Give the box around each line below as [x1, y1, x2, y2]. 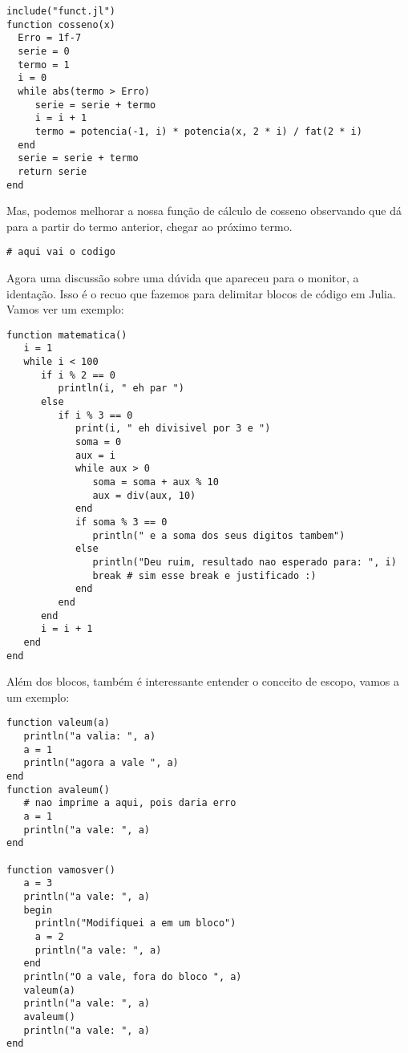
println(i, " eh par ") [58, 383, 184, 395]
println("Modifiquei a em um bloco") [34, 917, 236, 929]
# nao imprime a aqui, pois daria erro [23, 797, 236, 809]
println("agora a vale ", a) [23, 757, 179, 769]
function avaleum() [6, 784, 110, 796]
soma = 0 [75, 436, 122, 448]
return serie [18, 165, 87, 177]
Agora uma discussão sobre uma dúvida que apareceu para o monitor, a [6, 269, 359, 286]
